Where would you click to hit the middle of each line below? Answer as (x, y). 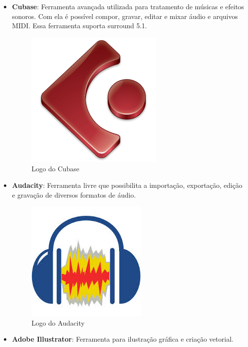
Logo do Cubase (55, 169)
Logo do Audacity (58, 322)
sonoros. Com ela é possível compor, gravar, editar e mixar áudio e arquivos (125, 16)
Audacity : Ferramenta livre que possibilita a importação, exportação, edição (127, 185)
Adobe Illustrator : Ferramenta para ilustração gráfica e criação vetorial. (123, 339)
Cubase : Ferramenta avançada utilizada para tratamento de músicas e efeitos (128, 6)
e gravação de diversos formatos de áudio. (74, 194)
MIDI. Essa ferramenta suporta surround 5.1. (80, 26)
